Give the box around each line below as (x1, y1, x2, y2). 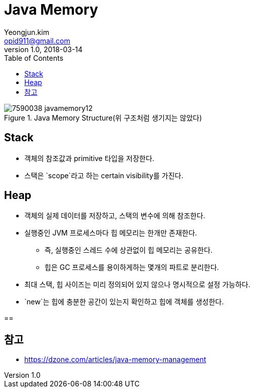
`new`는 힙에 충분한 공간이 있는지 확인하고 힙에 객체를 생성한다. (24, 297, 224, 306)
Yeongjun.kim (4, 27, 50, 36)
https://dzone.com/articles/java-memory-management (24, 355, 206, 364)
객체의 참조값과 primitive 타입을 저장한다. (24, 153, 154, 163)
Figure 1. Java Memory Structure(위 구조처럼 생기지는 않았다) (4, 113, 202, 122)
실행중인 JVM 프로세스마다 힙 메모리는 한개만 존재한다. (24, 228, 197, 238)
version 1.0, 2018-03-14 (4, 45, 83, 54)
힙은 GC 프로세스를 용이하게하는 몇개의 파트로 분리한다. (45, 263, 219, 272)
